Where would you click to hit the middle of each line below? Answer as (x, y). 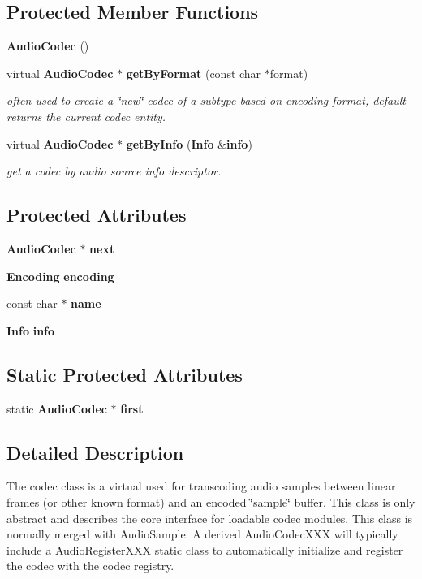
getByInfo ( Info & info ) (189, 143)
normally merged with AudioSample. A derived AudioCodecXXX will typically (202, 534)
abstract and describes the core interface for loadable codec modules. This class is (210, 518)
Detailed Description (95, 452)
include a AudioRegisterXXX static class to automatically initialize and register (205, 549)
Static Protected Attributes (125, 374)
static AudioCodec (57, 408)
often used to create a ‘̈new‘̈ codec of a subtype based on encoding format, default (207, 100)
